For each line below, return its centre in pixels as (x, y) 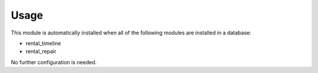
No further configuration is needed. (54, 62)
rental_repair (41, 51)
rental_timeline (43, 43)
